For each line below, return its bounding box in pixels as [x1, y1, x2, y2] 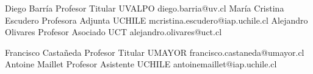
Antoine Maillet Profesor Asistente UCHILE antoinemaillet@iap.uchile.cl [5, 58, 277, 70]
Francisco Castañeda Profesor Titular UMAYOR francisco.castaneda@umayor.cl [5, 45, 304, 58]
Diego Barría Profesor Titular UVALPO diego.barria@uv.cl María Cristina [5, 2, 284, 14]
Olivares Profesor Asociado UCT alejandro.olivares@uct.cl [5, 25, 222, 38]
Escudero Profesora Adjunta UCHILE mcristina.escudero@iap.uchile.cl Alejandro [5, 13, 308, 26]
